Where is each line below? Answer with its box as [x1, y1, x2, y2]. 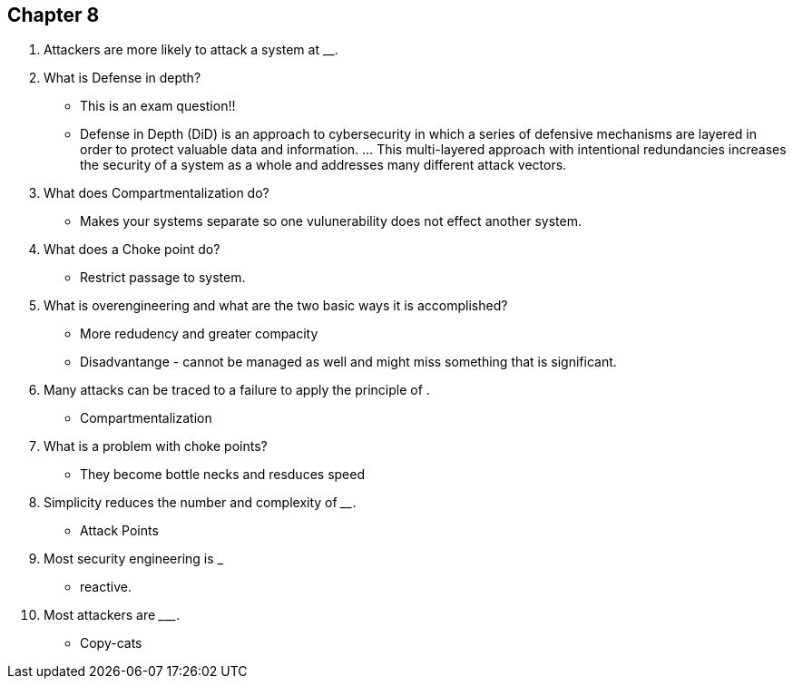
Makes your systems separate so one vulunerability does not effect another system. [80, 213, 582, 230]
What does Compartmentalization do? [44, 185, 269, 201]
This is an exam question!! [80, 98, 236, 114]
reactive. [80, 579, 132, 595]
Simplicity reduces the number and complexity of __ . [44, 495, 357, 511]
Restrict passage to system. [80, 269, 246, 286]
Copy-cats [80, 635, 142, 652]
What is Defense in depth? [44, 70, 201, 86]
